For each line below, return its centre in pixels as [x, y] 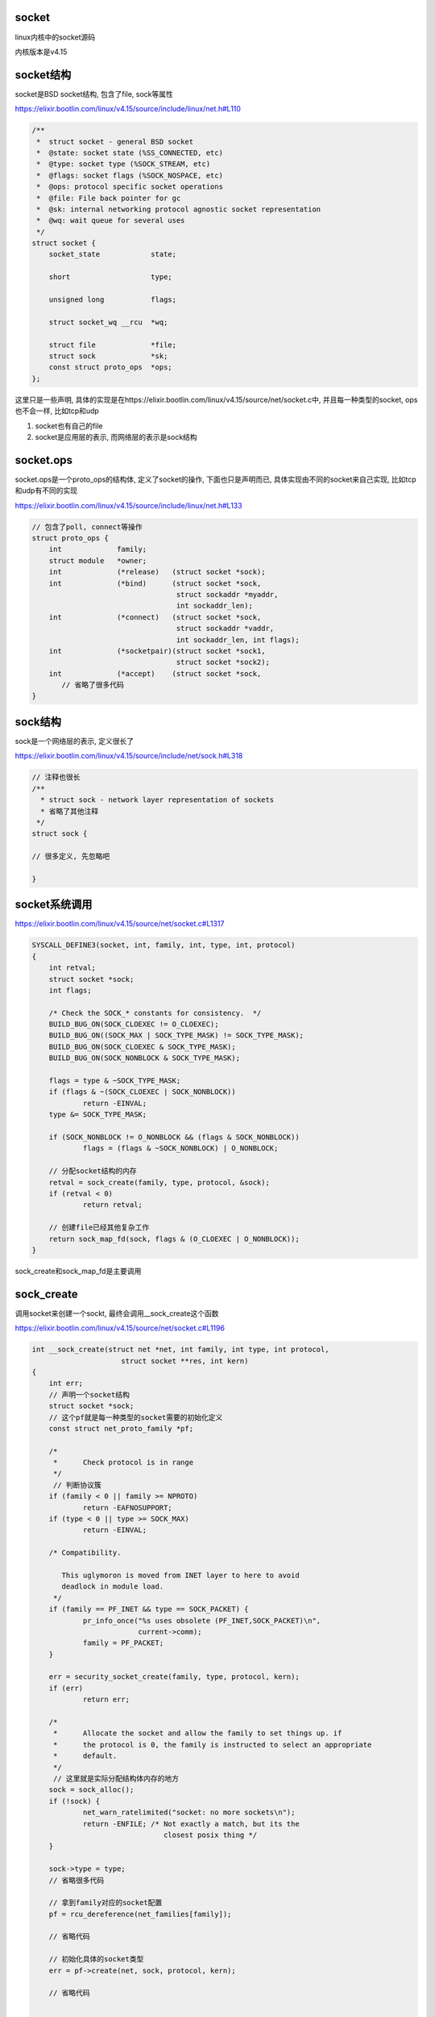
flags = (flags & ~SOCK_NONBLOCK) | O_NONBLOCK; [180, 1148]
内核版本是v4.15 [41, 52]
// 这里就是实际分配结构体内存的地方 [116, 1779]
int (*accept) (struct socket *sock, [155, 673]
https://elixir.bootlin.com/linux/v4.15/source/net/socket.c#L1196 [120, 1328]
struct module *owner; [98, 560]
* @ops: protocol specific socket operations [130, 187]
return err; [106, 1700]
